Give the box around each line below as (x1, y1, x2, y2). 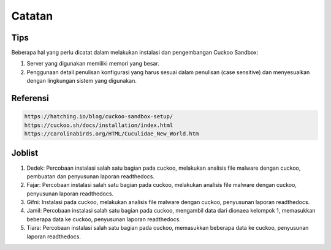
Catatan (11, 9, 53, 23)
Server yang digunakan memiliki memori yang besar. (26, 60, 159, 67)
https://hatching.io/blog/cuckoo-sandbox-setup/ (24, 113, 173, 120)
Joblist (11, 148, 39, 159)
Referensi (11, 93, 49, 104)
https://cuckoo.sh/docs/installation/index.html (24, 121, 173, 129)
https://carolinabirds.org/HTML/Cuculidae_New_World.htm (24, 131, 199, 137)
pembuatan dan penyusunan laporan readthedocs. (26, 172, 154, 180)
